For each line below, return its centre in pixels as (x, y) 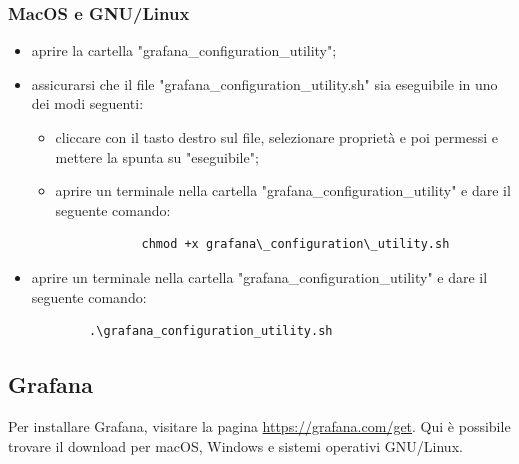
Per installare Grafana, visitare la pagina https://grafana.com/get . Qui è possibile (259, 425)
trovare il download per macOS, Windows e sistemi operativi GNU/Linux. (235, 445)
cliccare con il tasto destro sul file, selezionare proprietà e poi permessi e (277, 137)
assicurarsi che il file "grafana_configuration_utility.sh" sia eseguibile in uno (264, 83)
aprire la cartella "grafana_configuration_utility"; (184, 50)
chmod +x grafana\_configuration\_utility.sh (295, 244)
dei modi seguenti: (87, 103)
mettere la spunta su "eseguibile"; (157, 156)
